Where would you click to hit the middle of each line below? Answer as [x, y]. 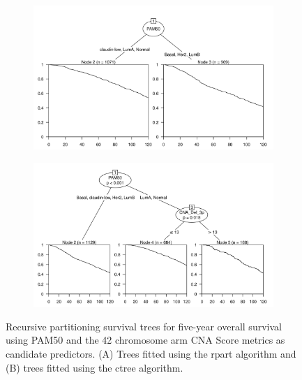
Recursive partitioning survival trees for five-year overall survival [144, 326]
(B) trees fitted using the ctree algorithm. [95, 367]
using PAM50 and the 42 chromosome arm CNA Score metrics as [145, 340]
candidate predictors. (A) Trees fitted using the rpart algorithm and [151, 353]
